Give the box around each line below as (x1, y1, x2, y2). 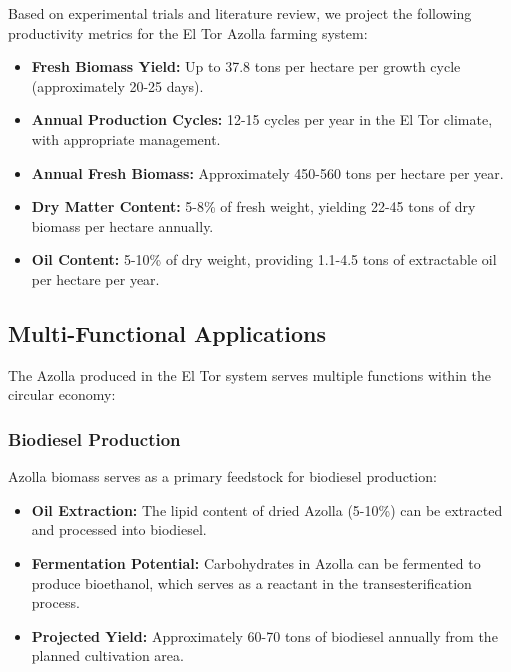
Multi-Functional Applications (8, 317, 327, 348)
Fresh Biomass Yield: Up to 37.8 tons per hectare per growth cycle (31, 56, 461, 77)
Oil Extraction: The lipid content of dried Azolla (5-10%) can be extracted (31, 499, 503, 520)
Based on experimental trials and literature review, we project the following (8, 3, 472, 23)
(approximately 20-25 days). (31, 75, 204, 96)
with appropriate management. (31, 128, 221, 149)
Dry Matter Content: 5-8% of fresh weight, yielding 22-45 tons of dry (31, 196, 476, 217)
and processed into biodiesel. (31, 519, 207, 540)
